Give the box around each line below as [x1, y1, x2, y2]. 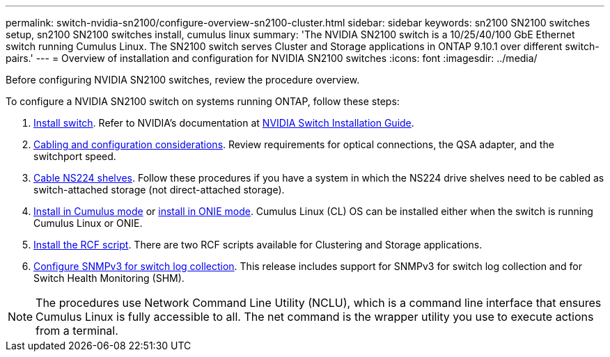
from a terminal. [36, 324, 118, 338]
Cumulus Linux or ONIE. [33, 217, 143, 229]
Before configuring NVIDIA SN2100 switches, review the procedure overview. [6, 74, 360, 86]
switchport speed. [33, 150, 116, 162]
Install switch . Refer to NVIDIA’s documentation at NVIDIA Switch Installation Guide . [33, 117, 414, 129]
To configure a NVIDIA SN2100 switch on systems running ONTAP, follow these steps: [6, 95, 400, 107]
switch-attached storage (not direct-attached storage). [33, 184, 285, 196]
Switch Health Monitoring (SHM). [33, 272, 185, 284]
